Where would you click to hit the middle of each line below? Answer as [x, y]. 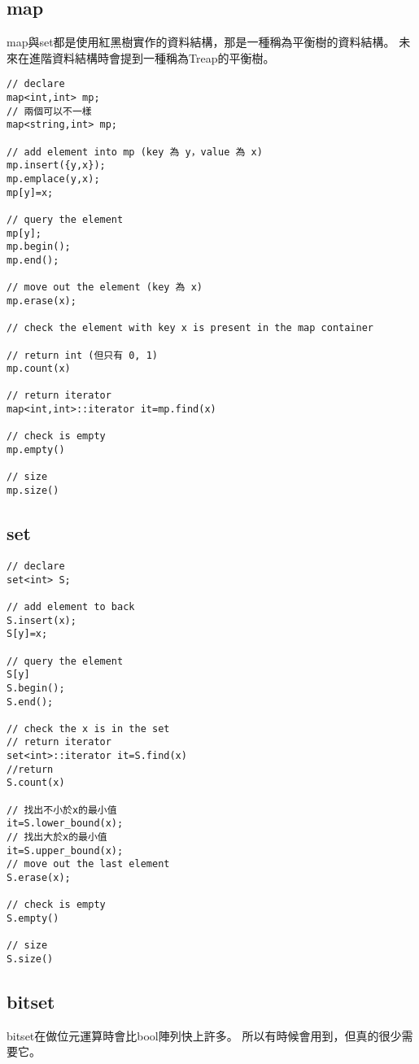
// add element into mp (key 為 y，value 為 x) [135, 152]
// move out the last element [88, 864]
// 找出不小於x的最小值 [62, 810]
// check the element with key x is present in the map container [190, 328]
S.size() [30, 959]
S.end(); [30, 702]
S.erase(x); [39, 878]
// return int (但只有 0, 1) [83, 355]
